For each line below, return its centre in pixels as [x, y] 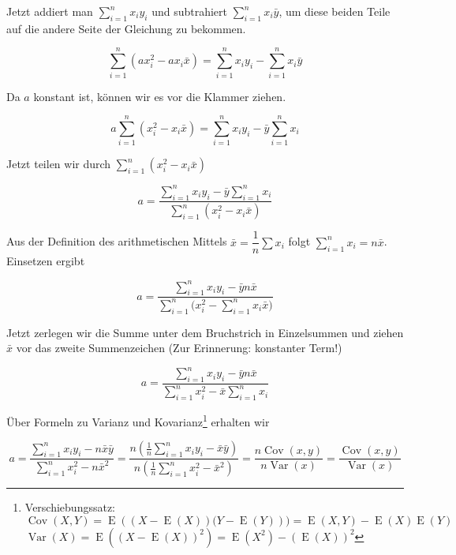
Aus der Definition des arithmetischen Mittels [117, 241]
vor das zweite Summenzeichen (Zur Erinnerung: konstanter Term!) [179, 348]
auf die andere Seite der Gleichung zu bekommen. [126, 28]
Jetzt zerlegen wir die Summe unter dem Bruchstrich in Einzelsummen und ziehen [205, 332]
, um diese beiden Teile [335, 11]
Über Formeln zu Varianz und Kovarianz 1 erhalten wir [138, 420]
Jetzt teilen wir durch [59, 164]
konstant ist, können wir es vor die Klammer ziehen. [160, 96]
